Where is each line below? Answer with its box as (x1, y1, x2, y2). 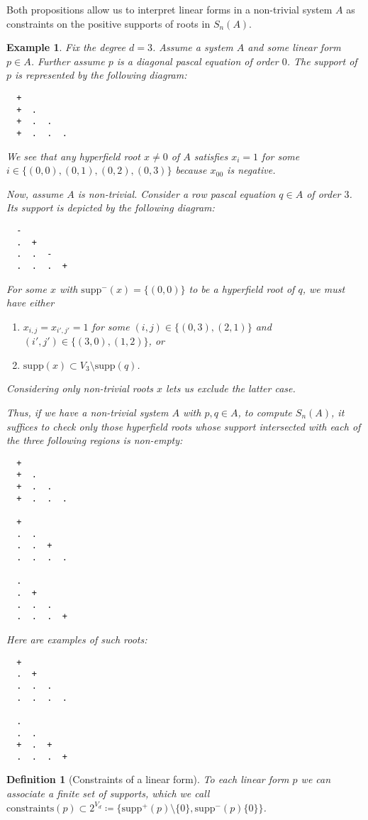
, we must (302, 281, 345, 296)
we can (301, 772, 331, 787)
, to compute (238, 405, 292, 420)
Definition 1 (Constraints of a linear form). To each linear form (6, 772, 289, 787)
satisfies (194, 148, 228, 163)
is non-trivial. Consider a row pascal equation (77, 186, 276, 201)
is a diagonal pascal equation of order (116, 53, 279, 68)
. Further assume (30, 53, 105, 68)
